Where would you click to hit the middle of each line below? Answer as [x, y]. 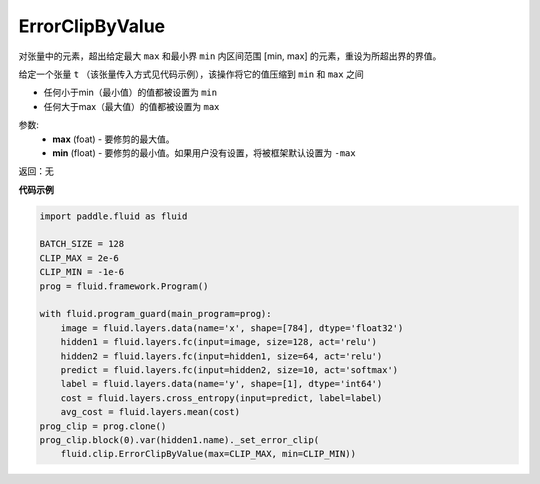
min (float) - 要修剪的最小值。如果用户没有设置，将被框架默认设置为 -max [204, 152]
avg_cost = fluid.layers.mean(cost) [150, 412]
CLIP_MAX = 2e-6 [79, 258]
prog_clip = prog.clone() [103, 426]
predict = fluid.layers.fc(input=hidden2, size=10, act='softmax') [229, 369]
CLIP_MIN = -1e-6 [82, 272]
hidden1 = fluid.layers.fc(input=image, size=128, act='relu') [219, 342]
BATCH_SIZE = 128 [82, 244]
